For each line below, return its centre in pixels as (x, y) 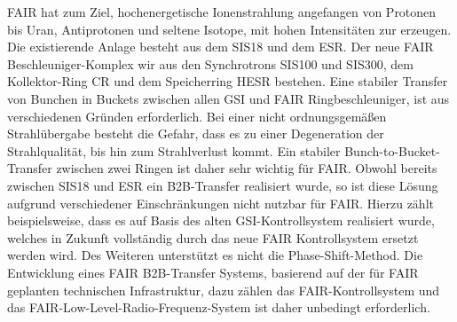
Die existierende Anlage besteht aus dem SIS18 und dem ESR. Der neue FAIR (221, 47)
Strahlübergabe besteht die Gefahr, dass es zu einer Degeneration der (196, 134)
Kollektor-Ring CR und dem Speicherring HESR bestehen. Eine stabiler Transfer (228, 81)
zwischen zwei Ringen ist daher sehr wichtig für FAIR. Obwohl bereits (247, 168)
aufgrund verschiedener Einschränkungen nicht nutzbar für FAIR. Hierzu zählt (221, 203)
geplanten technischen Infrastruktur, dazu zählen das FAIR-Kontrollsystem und (224, 290)
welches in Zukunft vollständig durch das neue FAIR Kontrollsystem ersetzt (213, 237)
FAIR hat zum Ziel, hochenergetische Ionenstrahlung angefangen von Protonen (222, 12)
